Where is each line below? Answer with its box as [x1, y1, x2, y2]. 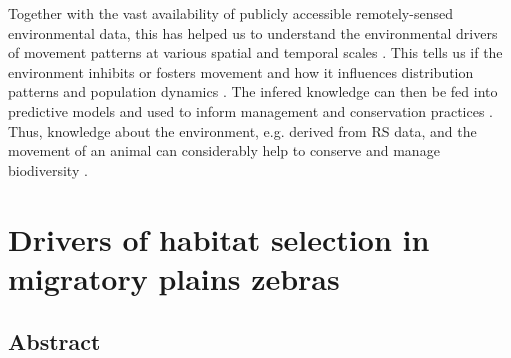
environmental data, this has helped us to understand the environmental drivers [8, 22, 498, 43]
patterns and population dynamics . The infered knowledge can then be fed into [8, 81, 498, 102]
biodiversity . [8, 159, 88, 180]
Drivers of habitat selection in [8, 218, 430, 259]
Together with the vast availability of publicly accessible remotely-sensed [8, 3, 453, 23]
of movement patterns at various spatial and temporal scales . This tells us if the [8, 42, 503, 63]
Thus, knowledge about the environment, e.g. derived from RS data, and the [8, 120, 477, 141]
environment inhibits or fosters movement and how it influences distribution [8, 61, 474, 82]
